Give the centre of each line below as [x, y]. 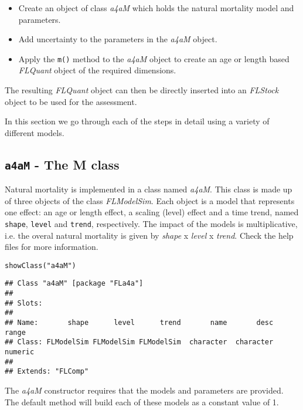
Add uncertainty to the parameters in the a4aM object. [118, 39]
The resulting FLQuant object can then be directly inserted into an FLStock [142, 90]
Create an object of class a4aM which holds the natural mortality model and [156, 8]
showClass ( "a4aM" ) [40, 265]
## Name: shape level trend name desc [139, 323]
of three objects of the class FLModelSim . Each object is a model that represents [150, 200]
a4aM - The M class [62, 164]
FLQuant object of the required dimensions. [97, 70]
